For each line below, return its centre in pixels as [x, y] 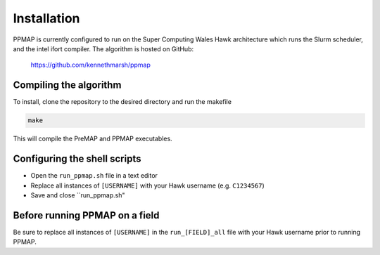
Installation [46, 18]
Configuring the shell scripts [77, 159]
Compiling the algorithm [67, 85]
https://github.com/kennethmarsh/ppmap [90, 65]
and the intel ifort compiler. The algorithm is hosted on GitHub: [103, 48]
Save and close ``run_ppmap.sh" [78, 195]
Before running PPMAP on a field [86, 215]
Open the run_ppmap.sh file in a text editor [94, 176]
